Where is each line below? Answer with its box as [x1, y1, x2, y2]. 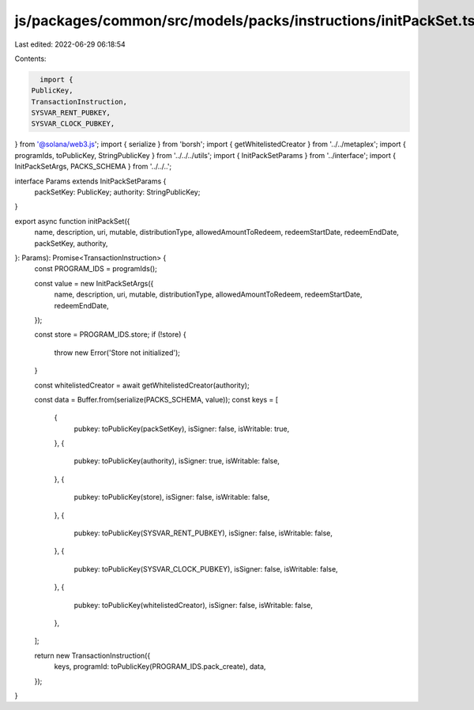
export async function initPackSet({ [14, 216, 130, 225]
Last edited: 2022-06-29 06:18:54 [14, 40, 126, 49]
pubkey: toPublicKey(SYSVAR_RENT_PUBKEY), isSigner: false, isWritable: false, [73, 528, 333, 538]
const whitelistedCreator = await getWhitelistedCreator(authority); [34, 380, 250, 390]
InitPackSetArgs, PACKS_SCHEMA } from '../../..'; [14, 162, 172, 172]
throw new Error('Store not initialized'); [54, 348, 181, 357]
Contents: [14, 54, 47, 63]
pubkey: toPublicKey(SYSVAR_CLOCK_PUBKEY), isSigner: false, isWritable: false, [73, 564, 339, 573]
